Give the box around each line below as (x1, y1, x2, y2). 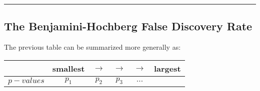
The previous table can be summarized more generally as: (4, 42, 181, 52)
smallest (52, 62, 85, 74)
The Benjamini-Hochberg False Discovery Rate (4, 18, 252, 34)
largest (153, 62, 181, 74)
